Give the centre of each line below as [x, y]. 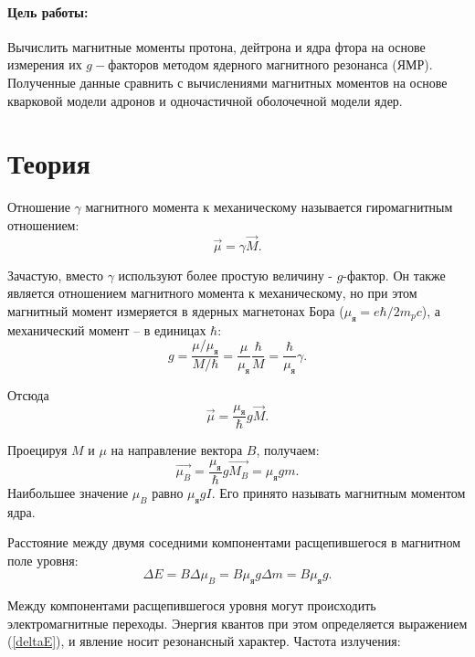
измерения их [45, 64]
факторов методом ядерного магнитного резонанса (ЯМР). [270, 64]
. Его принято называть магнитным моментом [338, 492]
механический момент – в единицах [107, 329]
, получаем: [288, 450]
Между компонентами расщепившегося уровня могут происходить [192, 605]
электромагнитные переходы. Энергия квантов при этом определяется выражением [237, 623]
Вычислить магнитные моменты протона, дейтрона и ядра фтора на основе [216, 46]
